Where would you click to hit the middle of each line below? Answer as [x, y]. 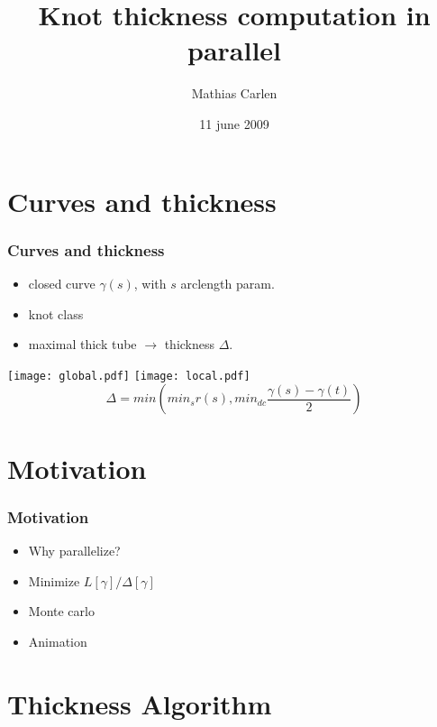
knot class [56, 313]
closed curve [62, 283]
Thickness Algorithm [140, 703]
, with [150, 283]
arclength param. [228, 283]
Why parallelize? [74, 550]
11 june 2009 [234, 123]
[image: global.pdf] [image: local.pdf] [129, 376]
